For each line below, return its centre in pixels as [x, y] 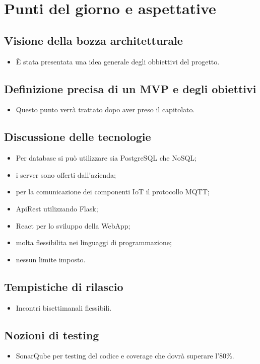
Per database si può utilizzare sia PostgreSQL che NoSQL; [106, 158]
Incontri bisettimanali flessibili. [64, 307]
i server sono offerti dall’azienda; [66, 174]
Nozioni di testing [52, 335]
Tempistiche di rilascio [64, 286]
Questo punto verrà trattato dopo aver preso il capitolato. [105, 110]
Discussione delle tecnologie [78, 137]
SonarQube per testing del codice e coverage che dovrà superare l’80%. [125, 356]
